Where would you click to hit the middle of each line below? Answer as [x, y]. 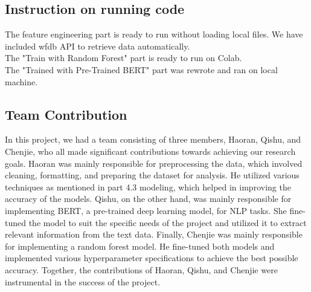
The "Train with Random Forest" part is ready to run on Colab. [123, 58]
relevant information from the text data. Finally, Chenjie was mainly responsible [154, 234]
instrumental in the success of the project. [83, 281]
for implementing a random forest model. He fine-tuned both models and [140, 246]
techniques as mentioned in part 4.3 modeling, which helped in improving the [148, 187]
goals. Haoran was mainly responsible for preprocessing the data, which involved [154, 163]
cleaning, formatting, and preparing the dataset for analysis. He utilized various [152, 175]
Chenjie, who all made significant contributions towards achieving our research [150, 151]
